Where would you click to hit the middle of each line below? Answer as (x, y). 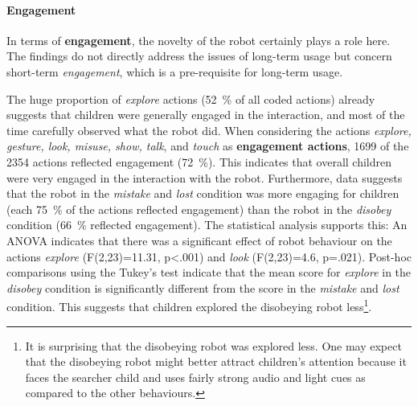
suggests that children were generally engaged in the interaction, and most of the (206, 115)
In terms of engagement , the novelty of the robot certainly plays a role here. (199, 40)
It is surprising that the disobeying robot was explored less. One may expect (213, 345)
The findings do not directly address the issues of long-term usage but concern (199, 56)
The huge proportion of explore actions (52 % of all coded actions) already (191, 98)
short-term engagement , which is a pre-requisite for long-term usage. (175, 71)
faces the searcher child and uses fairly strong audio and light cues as (195, 377)
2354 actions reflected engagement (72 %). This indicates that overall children (199, 161)
